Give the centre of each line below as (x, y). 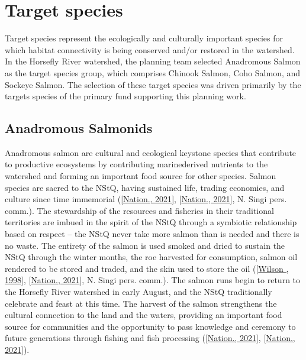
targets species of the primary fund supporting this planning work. (125, 96)
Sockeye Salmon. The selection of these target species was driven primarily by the (153, 84)
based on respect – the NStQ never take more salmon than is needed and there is (152, 234)
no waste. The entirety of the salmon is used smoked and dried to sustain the (145, 245)
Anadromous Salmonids (79, 128)
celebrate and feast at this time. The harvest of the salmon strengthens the (141, 303)
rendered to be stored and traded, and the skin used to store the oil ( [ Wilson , (147, 268)
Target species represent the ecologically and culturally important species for (144, 38)
